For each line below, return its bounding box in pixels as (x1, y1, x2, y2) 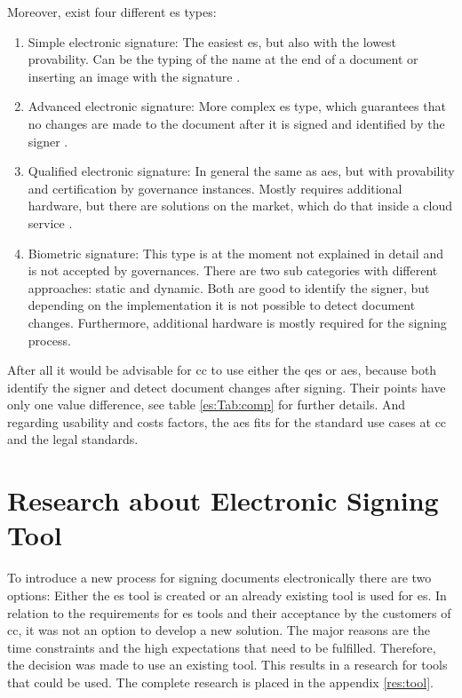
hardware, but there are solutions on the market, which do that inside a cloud (28, 196, 453, 215)
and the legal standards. (7, 430, 139, 448)
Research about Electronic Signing (7, 482, 439, 519)
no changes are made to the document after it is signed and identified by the (28, 114, 445, 132)
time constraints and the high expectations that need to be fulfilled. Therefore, (7, 638, 436, 656)
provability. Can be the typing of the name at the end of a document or (28, 50, 418, 68)
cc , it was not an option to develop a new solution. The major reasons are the (7, 621, 431, 639)
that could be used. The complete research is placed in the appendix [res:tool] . (7, 672, 434, 691)
